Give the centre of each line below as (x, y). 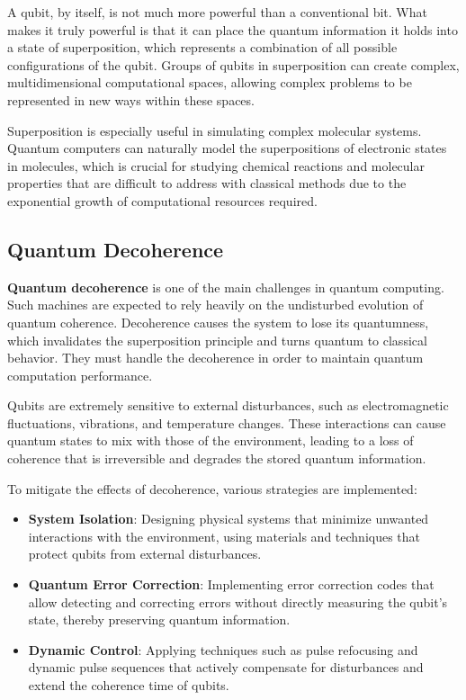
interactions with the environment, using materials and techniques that (224, 536)
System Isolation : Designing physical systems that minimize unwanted (229, 519)
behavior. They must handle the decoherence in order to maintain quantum (215, 358)
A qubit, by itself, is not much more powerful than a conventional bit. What (217, 12)
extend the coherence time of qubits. (129, 685)
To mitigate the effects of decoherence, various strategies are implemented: (212, 488)
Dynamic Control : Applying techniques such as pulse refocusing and (223, 649)
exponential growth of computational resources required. (162, 200)
